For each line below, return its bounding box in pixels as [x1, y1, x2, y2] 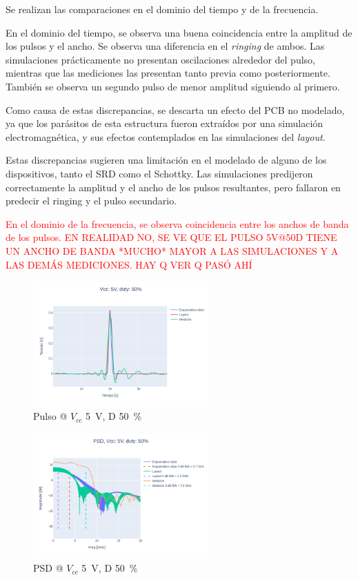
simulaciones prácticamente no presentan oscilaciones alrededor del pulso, [6, 52, 315, 66]
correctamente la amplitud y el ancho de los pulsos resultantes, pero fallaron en [6, 180, 341, 194]
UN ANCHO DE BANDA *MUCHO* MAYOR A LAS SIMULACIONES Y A [6, 243, 339, 258]
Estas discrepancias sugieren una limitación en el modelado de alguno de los [6, 153, 327, 167]
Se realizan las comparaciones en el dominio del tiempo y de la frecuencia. [6, 2, 319, 16]
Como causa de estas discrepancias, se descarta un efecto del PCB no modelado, [6, 102, 345, 117]
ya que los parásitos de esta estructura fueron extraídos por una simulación [6, 116, 324, 130]
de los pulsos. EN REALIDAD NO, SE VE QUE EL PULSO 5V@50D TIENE [6, 230, 337, 244]
